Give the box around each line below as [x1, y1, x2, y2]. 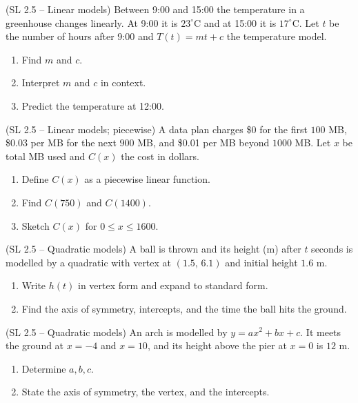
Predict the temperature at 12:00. [21, 98, 164, 112]
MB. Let [295, 135, 331, 150]
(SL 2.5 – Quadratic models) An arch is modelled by [6, 324, 228, 339]
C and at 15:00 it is [194, 15, 277, 30]
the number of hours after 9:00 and [6, 29, 154, 43]
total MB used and [6, 148, 86, 163]
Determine [21, 361, 66, 375]
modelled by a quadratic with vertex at [6, 255, 172, 269]
